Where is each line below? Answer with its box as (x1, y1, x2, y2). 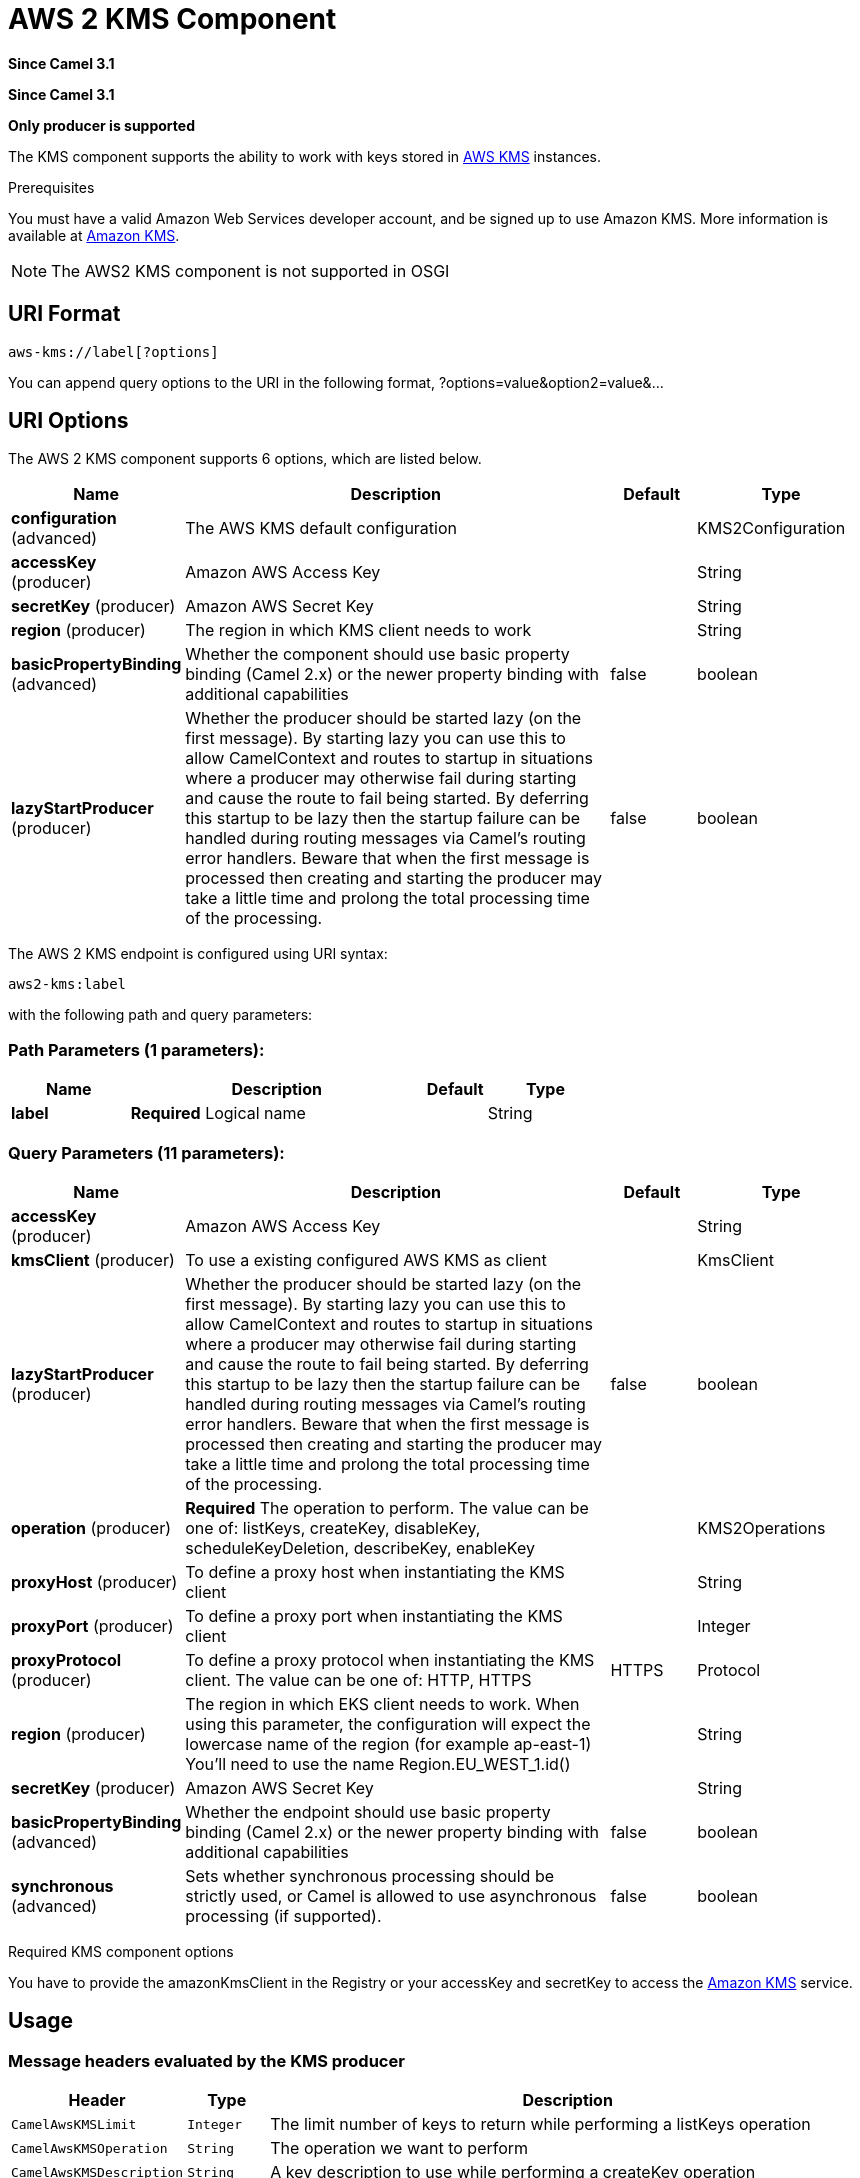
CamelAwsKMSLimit (11, 2116, 137, 2132)
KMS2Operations (697, 1517, 826, 1538)
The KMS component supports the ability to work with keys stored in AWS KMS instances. (8, 147, 602, 165)
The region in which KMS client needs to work (185, 620, 532, 641)
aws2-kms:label (8, 976, 127, 993)
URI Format (8, 301, 121, 327)
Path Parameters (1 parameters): (8, 1039, 265, 1060)
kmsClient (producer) (11, 1249, 175, 1270)
